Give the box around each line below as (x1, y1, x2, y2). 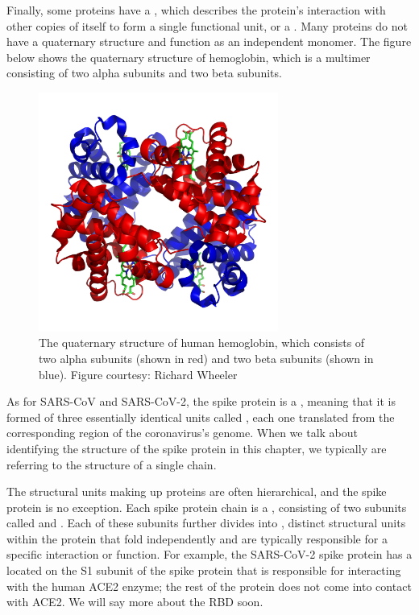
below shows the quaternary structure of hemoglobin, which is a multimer (6, 48, 371, 65)
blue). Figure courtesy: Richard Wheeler (39, 365, 238, 382)
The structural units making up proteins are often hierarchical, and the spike (6, 483, 387, 500)
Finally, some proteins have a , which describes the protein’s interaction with (6, 2, 386, 18)
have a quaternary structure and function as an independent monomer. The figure (6, 33, 412, 50)
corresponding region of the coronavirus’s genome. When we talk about (6, 424, 359, 441)
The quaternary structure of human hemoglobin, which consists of (39, 334, 365, 351)
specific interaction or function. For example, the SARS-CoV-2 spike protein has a (6, 546, 413, 563)
